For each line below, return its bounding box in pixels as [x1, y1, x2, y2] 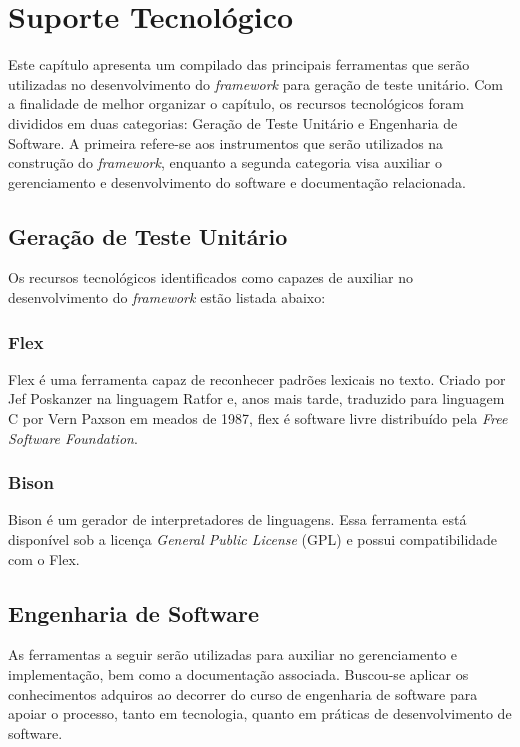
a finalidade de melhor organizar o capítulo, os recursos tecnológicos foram [8, 93, 464, 114]
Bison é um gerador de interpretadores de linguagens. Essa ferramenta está [8, 509, 467, 530]
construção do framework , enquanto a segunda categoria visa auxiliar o [8, 152, 442, 173]
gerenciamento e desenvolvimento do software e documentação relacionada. [8, 171, 466, 192]
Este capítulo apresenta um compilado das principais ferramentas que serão [8, 54, 470, 75]
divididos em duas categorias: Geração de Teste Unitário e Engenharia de [8, 112, 458, 133]
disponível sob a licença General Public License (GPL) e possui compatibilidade [8, 529, 498, 550]
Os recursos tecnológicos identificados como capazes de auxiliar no [8, 267, 413, 288]
